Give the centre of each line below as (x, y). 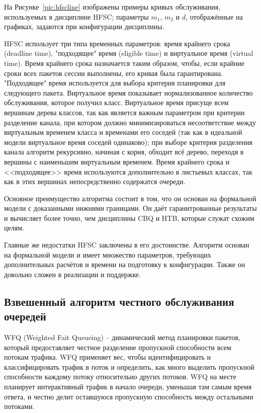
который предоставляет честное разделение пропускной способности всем (118, 347)
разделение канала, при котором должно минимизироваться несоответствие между (130, 122)
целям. (14, 228)
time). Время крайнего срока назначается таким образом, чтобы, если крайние (124, 63)
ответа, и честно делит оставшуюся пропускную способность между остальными (129, 396)
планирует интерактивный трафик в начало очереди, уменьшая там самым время (128, 386)
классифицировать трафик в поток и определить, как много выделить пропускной (129, 366)
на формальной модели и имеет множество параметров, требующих (108, 254)
